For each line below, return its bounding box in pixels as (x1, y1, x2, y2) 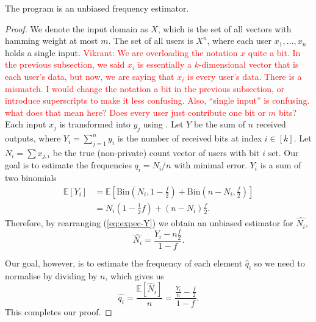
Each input (5, 118, 46, 131)
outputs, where (5, 132, 61, 145)
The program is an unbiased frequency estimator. (5, 2, 189, 14)
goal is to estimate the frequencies (5, 159, 132, 171)
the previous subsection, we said (5, 58, 125, 71)
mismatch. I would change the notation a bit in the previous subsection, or (5, 82, 285, 95)
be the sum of (193, 118, 245, 131)
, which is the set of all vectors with (157, 22, 292, 35)
